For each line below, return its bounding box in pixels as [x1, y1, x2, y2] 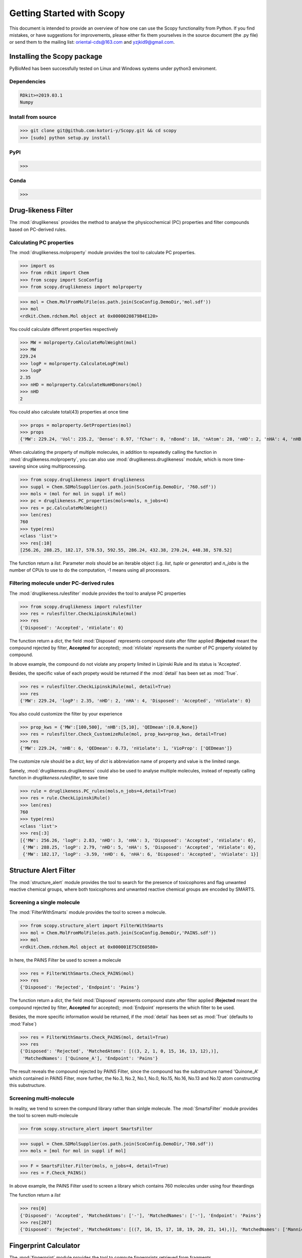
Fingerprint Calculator [9, 1241, 81, 1250]
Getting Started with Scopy [9, 8, 125, 19]
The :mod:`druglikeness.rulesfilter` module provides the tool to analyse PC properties [9, 590, 186, 596]
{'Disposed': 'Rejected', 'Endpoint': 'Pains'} [20, 984, 139, 990]
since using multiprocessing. [26, 463, 87, 469]
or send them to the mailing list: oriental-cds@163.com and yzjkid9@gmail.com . [9, 39, 175, 45]
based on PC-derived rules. [9, 226, 67, 232]
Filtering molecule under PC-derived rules [9, 580, 115, 587]
